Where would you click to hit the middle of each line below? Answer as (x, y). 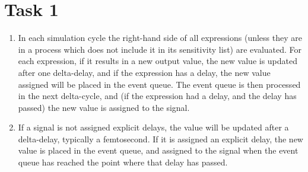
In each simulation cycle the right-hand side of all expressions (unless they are (160, 38)
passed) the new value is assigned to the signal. (104, 107)
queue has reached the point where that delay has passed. (123, 162)
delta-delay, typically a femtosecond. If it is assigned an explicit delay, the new (161, 138)
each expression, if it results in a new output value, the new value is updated (158, 61)
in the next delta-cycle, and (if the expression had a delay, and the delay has (157, 96)
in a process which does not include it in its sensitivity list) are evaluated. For (160, 49)
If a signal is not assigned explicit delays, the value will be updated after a (153, 127)
